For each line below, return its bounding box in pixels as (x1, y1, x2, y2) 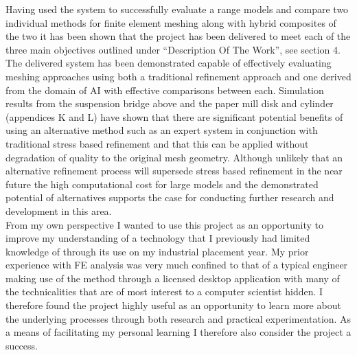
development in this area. (5, 203, 112, 218)
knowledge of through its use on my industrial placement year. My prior (5, 244, 309, 258)
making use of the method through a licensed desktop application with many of (5, 271, 340, 285)
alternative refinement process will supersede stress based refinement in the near (5, 163, 343, 178)
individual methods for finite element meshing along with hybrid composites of (5, 15, 336, 30)
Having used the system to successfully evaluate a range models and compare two (5, 2, 349, 16)
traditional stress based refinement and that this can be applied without (5, 136, 309, 150)
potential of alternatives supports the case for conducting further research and (5, 190, 334, 205)
